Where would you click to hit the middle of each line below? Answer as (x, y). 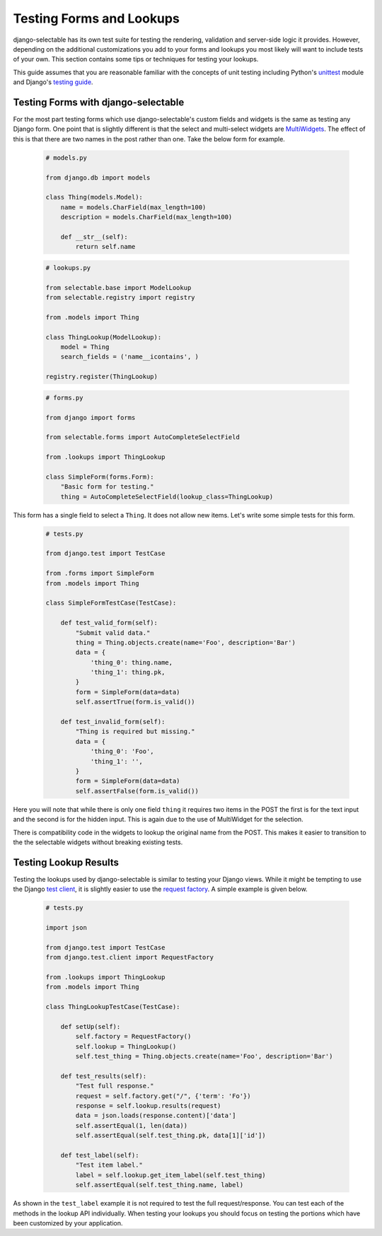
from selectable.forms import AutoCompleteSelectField (143, 437)
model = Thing (85, 347)
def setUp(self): (91, 1026)
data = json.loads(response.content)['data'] (156, 1116)
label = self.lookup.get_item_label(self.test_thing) (170, 1175)
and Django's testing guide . (53, 82)
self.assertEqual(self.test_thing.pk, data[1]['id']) (170, 1136)
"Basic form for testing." (108, 487)
